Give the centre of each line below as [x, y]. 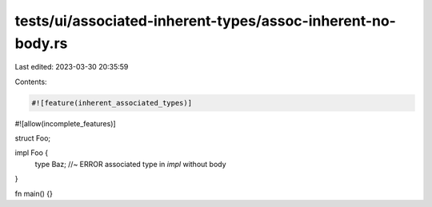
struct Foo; [33, 138]
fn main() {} [34, 193]
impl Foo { [31, 153]
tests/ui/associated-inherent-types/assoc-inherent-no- [205, 21]
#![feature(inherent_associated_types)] [112, 103]
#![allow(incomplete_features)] [65, 123]
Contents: [31, 82]
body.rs [41, 43]
